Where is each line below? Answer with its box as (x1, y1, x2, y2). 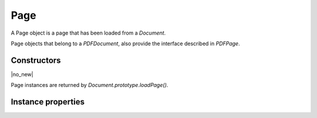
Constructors (11, 55, 61, 65)
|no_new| (11, 70, 33, 77)
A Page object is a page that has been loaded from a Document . (11, 29, 166, 36)
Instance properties (11, 97, 85, 107)
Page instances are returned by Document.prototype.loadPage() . (11, 82, 168, 89)
